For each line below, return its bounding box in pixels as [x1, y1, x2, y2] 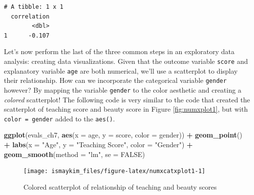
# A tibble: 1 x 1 [4, 3, 63, 10]
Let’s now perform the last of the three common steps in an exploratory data [4, 46, 235, 57]
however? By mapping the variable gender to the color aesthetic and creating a [4, 84, 241, 95]
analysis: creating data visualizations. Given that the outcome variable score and [4, 56, 248, 66]
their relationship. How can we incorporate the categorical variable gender [4, 75, 227, 85]
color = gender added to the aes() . [4, 113, 115, 123]
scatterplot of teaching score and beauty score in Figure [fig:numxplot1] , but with [4, 104, 248, 114]
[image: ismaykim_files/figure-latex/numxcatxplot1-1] [23, 168, 206, 175]
